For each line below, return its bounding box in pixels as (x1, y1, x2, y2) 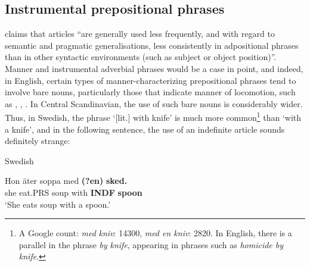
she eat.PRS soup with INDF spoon (5, 186, 142, 198)
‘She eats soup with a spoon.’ (5, 198, 111, 210)
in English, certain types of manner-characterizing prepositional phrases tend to (5, 74, 296, 86)
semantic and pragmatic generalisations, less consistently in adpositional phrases (5, 39, 299, 51)
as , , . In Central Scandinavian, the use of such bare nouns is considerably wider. (5, 97, 303, 109)
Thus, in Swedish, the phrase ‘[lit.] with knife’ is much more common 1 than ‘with (5, 109, 302, 124)
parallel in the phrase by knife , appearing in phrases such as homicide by (18, 238, 284, 251)
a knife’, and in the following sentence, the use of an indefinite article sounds (5, 123, 285, 135)
